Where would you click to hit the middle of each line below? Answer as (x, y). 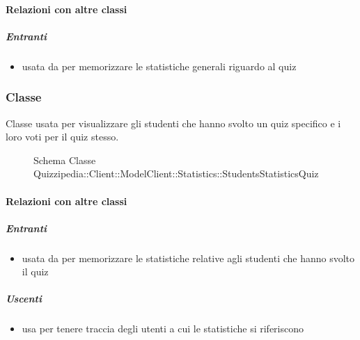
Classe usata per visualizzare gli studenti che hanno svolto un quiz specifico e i (173, 123)
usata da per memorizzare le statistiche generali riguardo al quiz (159, 66)
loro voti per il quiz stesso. (62, 137)
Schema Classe (65, 160)
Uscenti (24, 299)
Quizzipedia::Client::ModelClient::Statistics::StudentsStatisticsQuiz (176, 173)
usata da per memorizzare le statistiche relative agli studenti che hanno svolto (188, 258)
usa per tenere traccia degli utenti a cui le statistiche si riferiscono (163, 329)
